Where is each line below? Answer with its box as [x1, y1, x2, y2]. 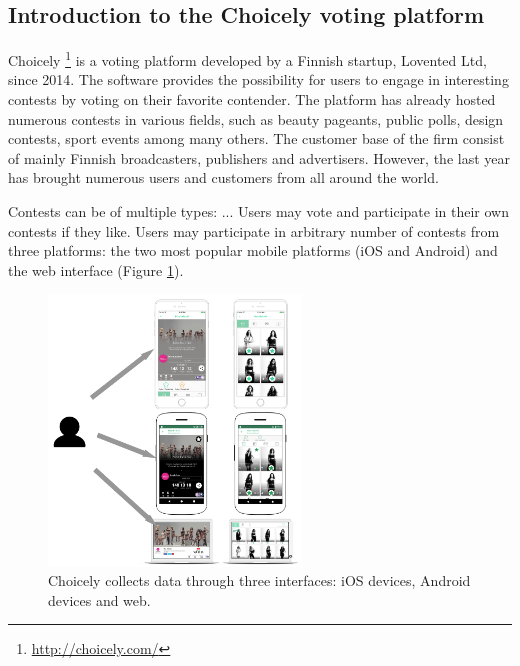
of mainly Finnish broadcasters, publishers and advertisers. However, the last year [8, 147, 510, 168]
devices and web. [48, 589, 151, 610]
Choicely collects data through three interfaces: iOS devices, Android [48, 570, 471, 591]
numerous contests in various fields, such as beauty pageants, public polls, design [8, 108, 504, 129]
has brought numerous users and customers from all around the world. [8, 167, 439, 188]
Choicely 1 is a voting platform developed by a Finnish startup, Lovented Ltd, [8, 47, 487, 70]
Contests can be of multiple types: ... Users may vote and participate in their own [8, 201, 509, 222]
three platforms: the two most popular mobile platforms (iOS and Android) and [8, 240, 498, 261]
